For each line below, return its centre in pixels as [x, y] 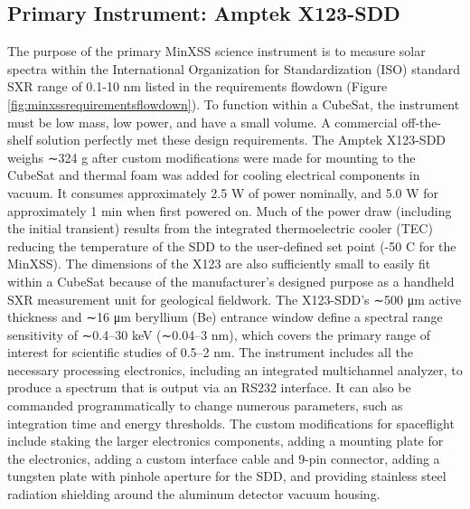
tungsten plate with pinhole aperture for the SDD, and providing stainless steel [227, 476]
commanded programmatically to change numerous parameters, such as [205, 405]
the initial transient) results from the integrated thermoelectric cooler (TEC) [220, 228]
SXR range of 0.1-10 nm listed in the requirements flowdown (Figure [197, 86]
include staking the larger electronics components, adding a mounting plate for [226, 441]
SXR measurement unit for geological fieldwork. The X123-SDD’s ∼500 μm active [235, 299]
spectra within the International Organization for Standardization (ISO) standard [234, 68]
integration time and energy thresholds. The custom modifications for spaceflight [231, 423]
